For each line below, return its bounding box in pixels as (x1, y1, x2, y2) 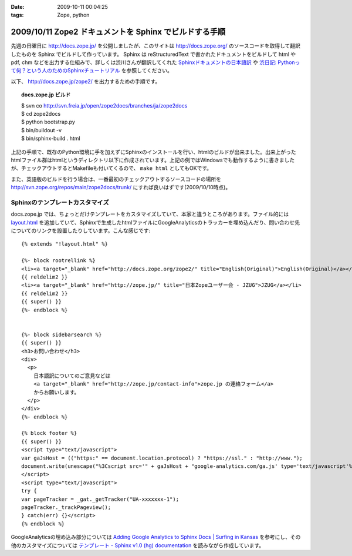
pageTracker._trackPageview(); (21, 504, 111, 511)
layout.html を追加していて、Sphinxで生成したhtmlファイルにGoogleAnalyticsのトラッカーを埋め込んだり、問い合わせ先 (11, 219, 300, 226)
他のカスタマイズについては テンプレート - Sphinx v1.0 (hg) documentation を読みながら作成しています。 (11, 541, 265, 549)
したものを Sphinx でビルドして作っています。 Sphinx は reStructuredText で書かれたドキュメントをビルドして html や (11, 51, 296, 58)
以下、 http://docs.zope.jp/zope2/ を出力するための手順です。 (11, 78, 161, 85)
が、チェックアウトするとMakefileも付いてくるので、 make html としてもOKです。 (11, 165, 212, 172)
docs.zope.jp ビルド (21, 91, 71, 98)
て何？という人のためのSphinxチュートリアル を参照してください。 (11, 67, 173, 74)
